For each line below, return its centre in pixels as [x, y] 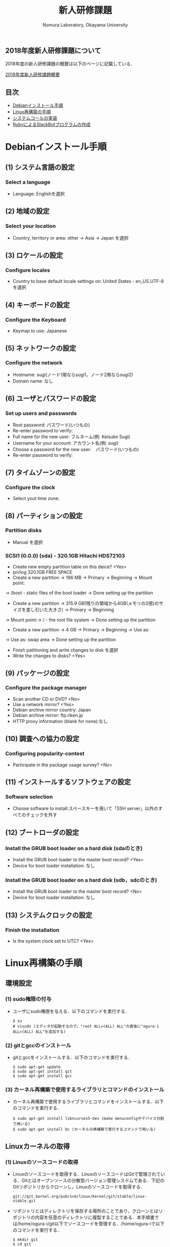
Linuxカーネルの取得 [38, 1146]
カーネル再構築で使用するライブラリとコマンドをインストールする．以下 [88, 1101]
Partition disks [24, 531]
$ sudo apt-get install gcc [42, 1076]
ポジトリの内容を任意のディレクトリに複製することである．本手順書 [83, 1217]
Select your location [30, 226]
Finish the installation [32, 930]
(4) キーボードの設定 [38, 305]
